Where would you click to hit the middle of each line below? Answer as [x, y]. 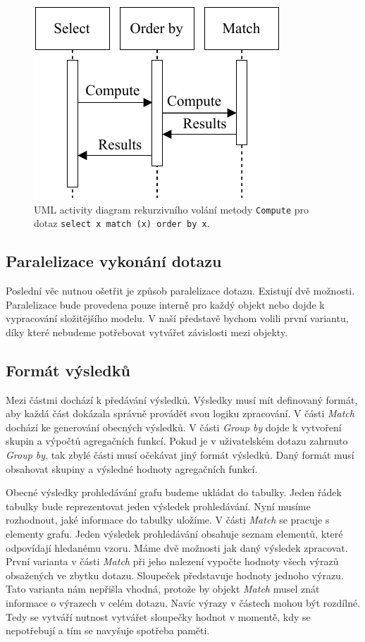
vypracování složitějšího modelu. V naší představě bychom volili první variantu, [177, 318]
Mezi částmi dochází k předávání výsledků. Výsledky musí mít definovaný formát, [182, 399]
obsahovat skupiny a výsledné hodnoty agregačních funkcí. [132, 468]
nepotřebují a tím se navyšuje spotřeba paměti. [108, 630]
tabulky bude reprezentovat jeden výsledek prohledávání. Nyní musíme [158, 506]
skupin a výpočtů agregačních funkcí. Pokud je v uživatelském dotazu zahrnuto [177, 441]
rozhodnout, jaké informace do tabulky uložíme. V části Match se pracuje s [168, 520]
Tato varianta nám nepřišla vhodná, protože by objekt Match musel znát [163, 589]
